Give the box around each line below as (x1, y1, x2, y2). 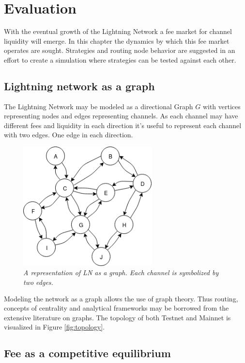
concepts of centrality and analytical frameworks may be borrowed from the (4, 303, 229, 313)
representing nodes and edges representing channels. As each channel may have (4, 111, 238, 121)
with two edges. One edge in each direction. (4, 130, 133, 140)
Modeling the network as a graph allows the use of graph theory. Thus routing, (4, 293, 238, 303)
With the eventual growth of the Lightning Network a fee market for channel (4, 26, 232, 36)
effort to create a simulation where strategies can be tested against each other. (4, 54, 236, 65)
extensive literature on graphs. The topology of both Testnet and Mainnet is (4, 312, 231, 322)
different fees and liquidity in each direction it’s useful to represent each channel (4, 120, 242, 130)
